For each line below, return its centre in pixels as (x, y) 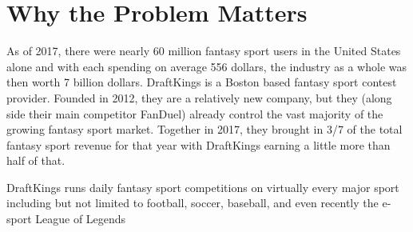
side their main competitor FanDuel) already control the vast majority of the (195, 113)
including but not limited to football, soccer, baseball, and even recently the (193, 203)
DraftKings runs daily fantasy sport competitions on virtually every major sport (203, 187)
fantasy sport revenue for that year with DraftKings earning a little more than (199, 144)
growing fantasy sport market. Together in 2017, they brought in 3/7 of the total (205, 129)
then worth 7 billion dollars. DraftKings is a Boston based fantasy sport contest (202, 82)
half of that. (36, 160)
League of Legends (81, 219)
